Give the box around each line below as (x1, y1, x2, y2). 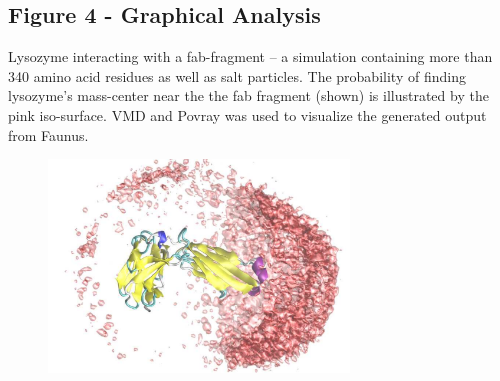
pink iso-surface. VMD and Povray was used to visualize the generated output (8, 104, 487, 125)
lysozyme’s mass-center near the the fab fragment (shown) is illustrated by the (8, 85, 489, 106)
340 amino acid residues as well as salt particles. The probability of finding (8, 65, 466, 86)
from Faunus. (8, 124, 89, 145)
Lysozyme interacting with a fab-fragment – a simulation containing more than (8, 46, 493, 67)
